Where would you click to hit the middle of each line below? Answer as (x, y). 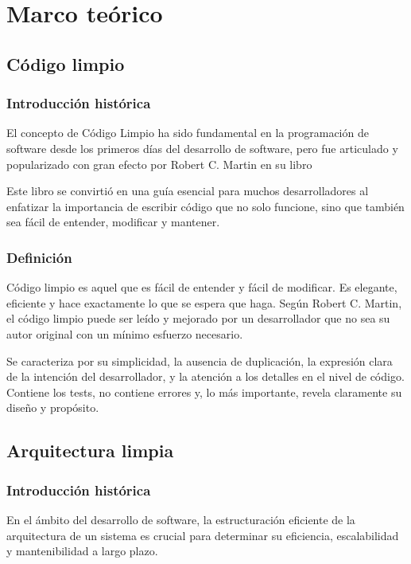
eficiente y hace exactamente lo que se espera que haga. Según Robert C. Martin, (204, 302)
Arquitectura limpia (90, 450)
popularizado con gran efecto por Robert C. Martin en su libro (159, 164)
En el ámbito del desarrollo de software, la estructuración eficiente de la (181, 519)
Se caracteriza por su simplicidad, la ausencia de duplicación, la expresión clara (200, 360)
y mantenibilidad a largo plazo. (82, 551)
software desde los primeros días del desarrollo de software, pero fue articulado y (202, 148)
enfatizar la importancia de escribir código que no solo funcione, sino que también (205, 206)
